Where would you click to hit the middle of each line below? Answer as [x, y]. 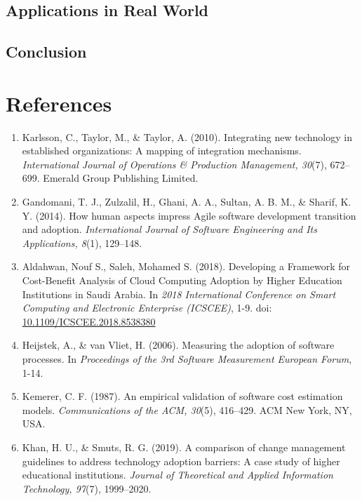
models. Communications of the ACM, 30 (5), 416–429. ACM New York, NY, [187, 409]
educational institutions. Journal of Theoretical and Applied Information [177, 475]
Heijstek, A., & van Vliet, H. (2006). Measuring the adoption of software [178, 345]
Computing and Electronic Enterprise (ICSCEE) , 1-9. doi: [147, 308]
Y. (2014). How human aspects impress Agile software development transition [189, 215]
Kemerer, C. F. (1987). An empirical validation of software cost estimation [182, 396]
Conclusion [46, 52]
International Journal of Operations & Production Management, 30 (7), [174, 164]
